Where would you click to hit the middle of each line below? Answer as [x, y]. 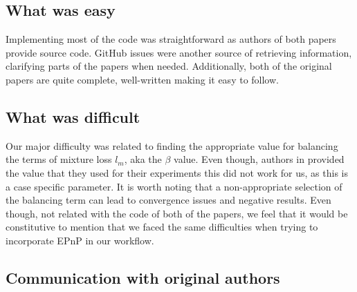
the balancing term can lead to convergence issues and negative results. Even [168, 200]
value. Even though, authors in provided [259, 159]
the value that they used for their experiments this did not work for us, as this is [177, 172]
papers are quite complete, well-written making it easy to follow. [142, 79]
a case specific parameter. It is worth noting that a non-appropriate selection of [174, 186]
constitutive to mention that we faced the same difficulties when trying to [162, 227]
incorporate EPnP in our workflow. [80, 240]
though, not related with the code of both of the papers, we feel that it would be [177, 213]
